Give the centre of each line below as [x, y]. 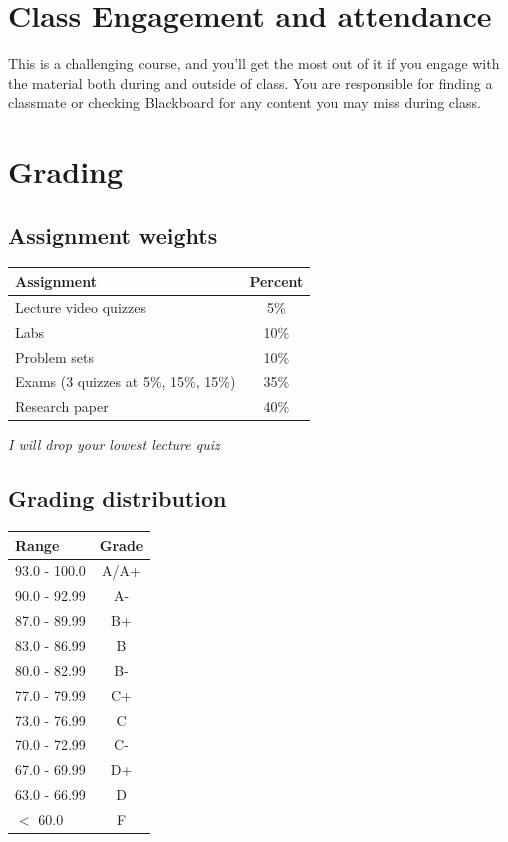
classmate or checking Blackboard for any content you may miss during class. [244, 102]
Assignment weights [113, 234]
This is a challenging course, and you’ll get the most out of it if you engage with [254, 63]
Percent [276, 280]
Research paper [62, 406]
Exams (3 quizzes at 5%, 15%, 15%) [125, 381]
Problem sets [54, 356]
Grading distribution [117, 498]
